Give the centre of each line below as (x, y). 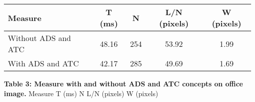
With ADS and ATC (43, 63)
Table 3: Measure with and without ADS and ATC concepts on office (124, 83)
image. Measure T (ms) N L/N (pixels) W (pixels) (81, 93)
